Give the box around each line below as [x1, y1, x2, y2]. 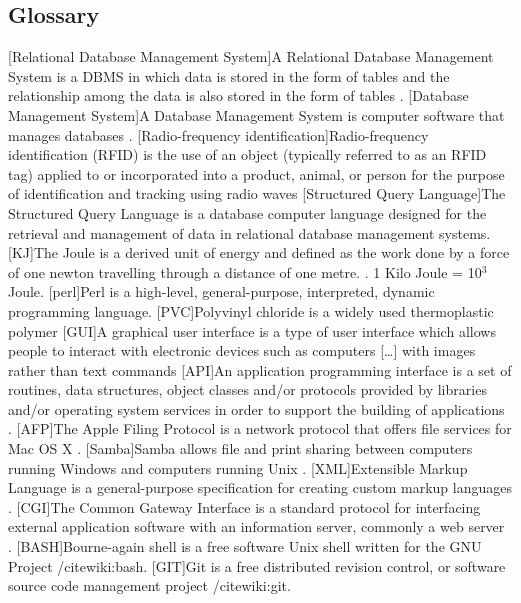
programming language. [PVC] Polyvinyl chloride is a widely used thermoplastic [8, 300, 494, 321]
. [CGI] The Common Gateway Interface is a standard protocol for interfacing [8, 496, 481, 517]
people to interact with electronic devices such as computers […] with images [8, 340, 476, 361]
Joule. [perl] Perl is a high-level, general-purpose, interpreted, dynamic [8, 281, 435, 302]
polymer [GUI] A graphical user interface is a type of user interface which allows [8, 320, 496, 341]
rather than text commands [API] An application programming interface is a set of [8, 359, 512, 380]
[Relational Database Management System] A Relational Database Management [8, 46, 494, 67]
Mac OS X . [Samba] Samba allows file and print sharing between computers [8, 438, 473, 459]
